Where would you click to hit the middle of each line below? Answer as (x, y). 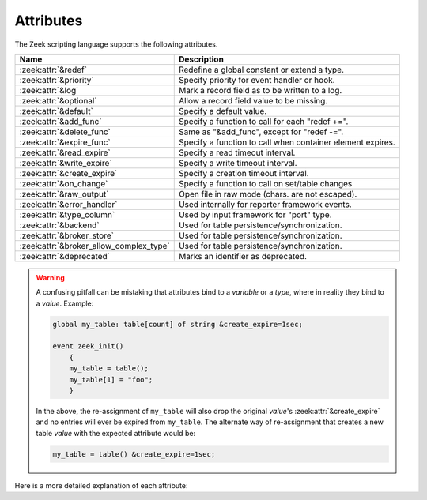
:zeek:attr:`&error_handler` (68, 204)
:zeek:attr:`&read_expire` (65, 152)
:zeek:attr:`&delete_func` (65, 132)
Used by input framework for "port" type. (255, 215)
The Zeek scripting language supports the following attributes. (116, 44)
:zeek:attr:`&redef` (53, 70)
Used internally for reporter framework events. (265, 204)
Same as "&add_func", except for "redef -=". (261, 132)
